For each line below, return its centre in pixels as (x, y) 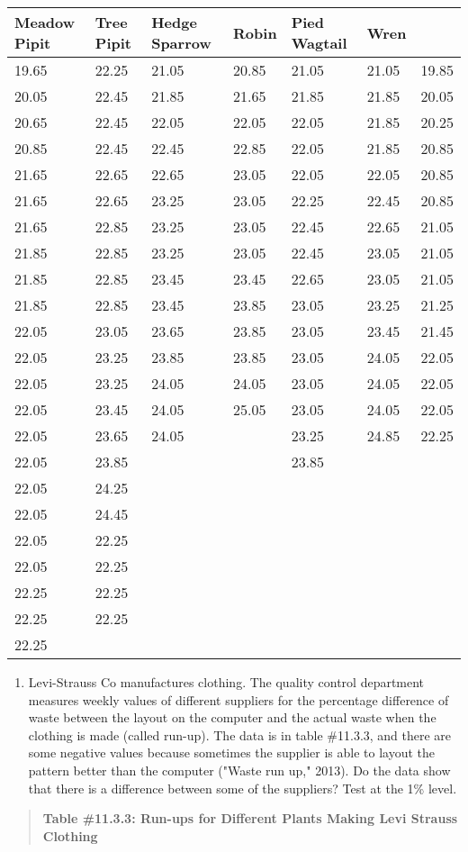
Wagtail (319, 43)
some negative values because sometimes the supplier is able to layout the (232, 752)
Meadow (45, 22)
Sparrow (181, 43)
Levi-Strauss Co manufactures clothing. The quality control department (226, 682)
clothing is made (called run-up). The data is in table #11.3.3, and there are (240, 734)
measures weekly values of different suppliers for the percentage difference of (238, 699)
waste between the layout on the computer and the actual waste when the (232, 717)
